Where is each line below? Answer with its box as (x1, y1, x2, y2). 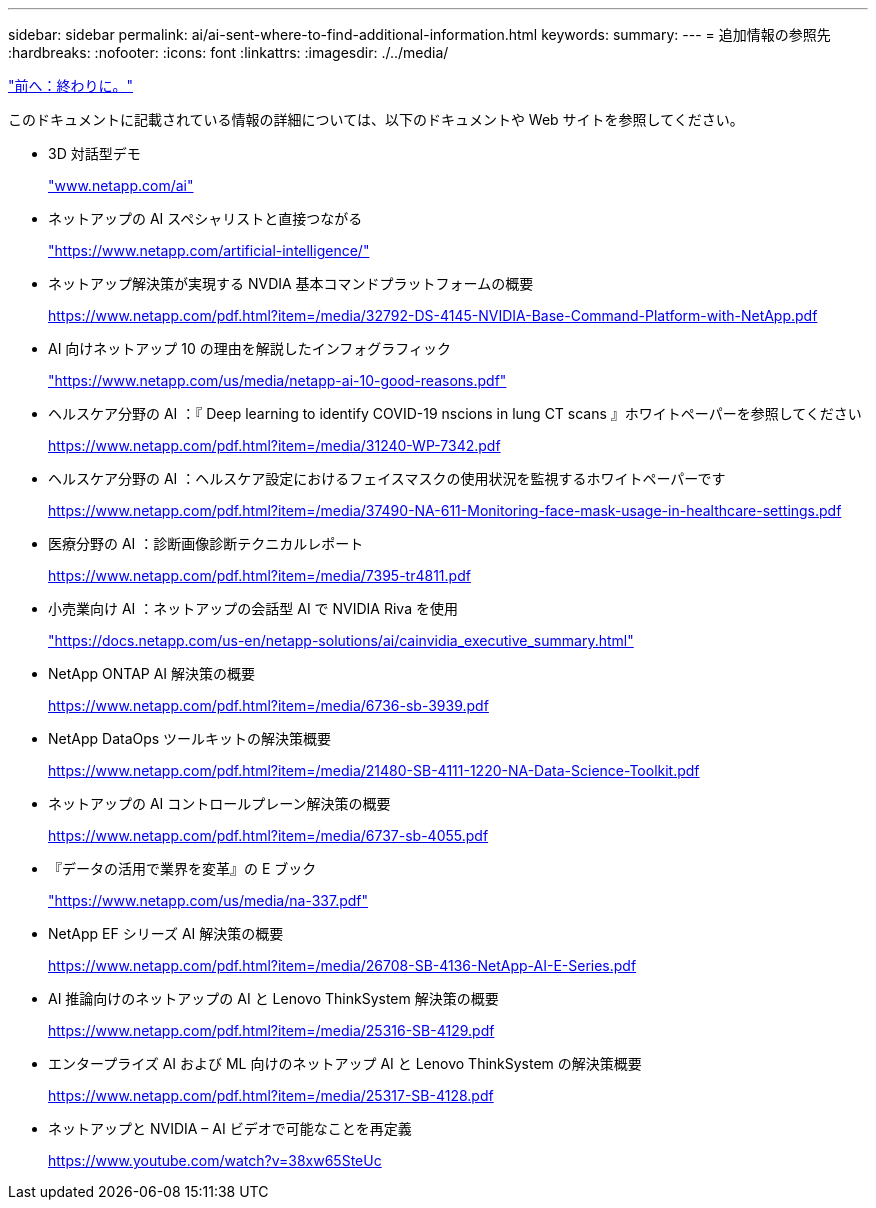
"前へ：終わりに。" (8, 77, 134, 94)
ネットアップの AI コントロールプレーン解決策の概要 (48, 795, 391, 812)
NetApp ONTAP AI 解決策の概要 (48, 665, 256, 682)
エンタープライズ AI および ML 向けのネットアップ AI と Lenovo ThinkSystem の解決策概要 (48, 1055, 642, 1072)
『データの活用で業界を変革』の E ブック (48, 860, 317, 877)
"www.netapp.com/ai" (48, 177, 194, 194)
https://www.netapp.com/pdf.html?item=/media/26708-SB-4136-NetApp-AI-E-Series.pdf (48, 957, 637, 974)
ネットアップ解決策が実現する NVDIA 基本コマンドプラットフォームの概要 (48, 275, 534, 292)
